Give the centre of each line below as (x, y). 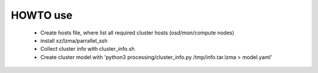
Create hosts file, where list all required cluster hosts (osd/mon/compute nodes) (138, 33)
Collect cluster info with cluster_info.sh (87, 49)
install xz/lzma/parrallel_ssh (74, 40)
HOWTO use (42, 15)
